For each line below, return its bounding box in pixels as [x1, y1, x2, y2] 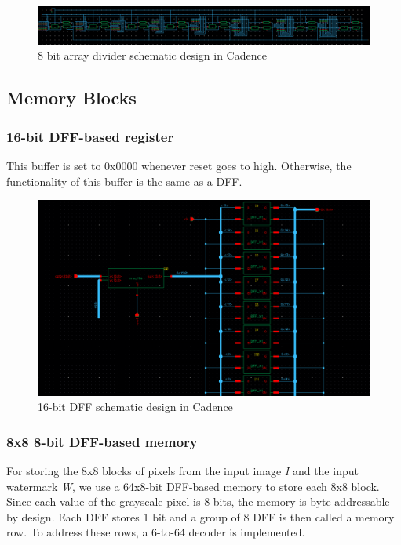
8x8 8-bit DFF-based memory [6, 431, 198, 451]
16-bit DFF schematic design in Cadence [38, 398, 233, 415]
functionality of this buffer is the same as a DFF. [6, 173, 242, 189]
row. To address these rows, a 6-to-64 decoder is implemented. [6, 524, 305, 540]
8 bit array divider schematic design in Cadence [38, 47, 267, 64]
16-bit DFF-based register [6, 126, 174, 146]
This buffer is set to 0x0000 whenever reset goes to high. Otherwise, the [6, 158, 352, 174]
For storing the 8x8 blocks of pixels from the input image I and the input [6, 462, 359, 478]
